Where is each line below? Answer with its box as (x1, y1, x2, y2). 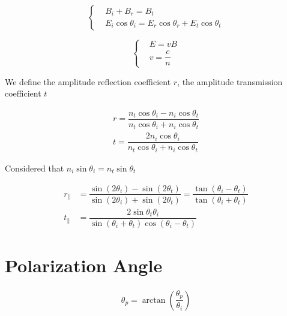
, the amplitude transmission (177, 75, 283, 88)
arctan (142, 296, 166, 305)
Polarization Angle (5, 252, 163, 277)
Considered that (5, 161, 64, 174)
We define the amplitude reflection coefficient (5, 75, 171, 88)
